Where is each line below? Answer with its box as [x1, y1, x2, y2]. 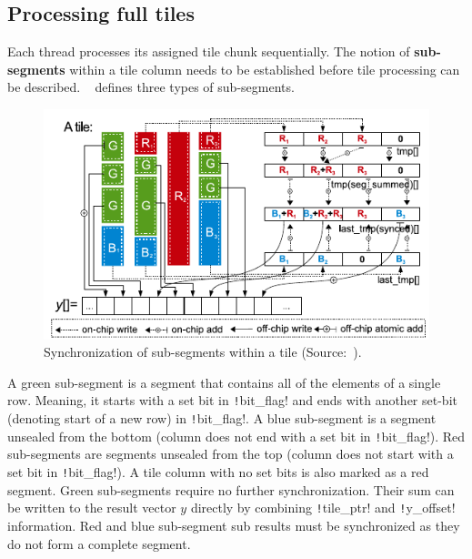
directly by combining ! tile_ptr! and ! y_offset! [190, 498, 456, 517]
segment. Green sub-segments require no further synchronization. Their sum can [7, 480, 455, 499]
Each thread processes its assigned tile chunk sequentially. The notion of [7, 42, 410, 61]
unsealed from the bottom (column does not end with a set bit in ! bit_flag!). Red [7, 426, 466, 445]
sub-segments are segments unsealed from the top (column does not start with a [7, 444, 454, 463]
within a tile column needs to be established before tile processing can [69, 59, 460, 78]
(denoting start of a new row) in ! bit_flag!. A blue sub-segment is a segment [7, 409, 437, 428]
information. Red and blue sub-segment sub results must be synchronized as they [7, 515, 460, 534]
